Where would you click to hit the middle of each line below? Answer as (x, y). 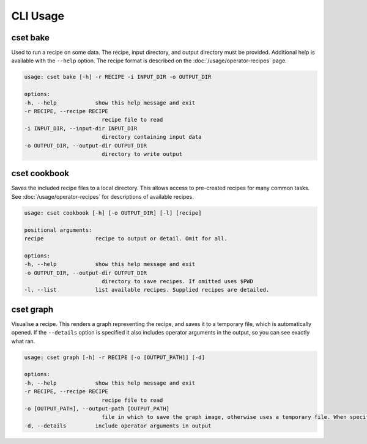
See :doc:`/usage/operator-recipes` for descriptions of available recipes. (102, 196)
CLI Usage (38, 16)
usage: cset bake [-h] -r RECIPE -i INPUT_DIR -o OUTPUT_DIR (118, 77)
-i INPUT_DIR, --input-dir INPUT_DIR (81, 128)
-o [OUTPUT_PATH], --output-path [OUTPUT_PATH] (97, 409)
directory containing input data (151, 137)
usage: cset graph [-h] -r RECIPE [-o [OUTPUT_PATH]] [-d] (114, 357)
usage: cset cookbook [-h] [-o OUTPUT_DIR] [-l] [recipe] (113, 213)
